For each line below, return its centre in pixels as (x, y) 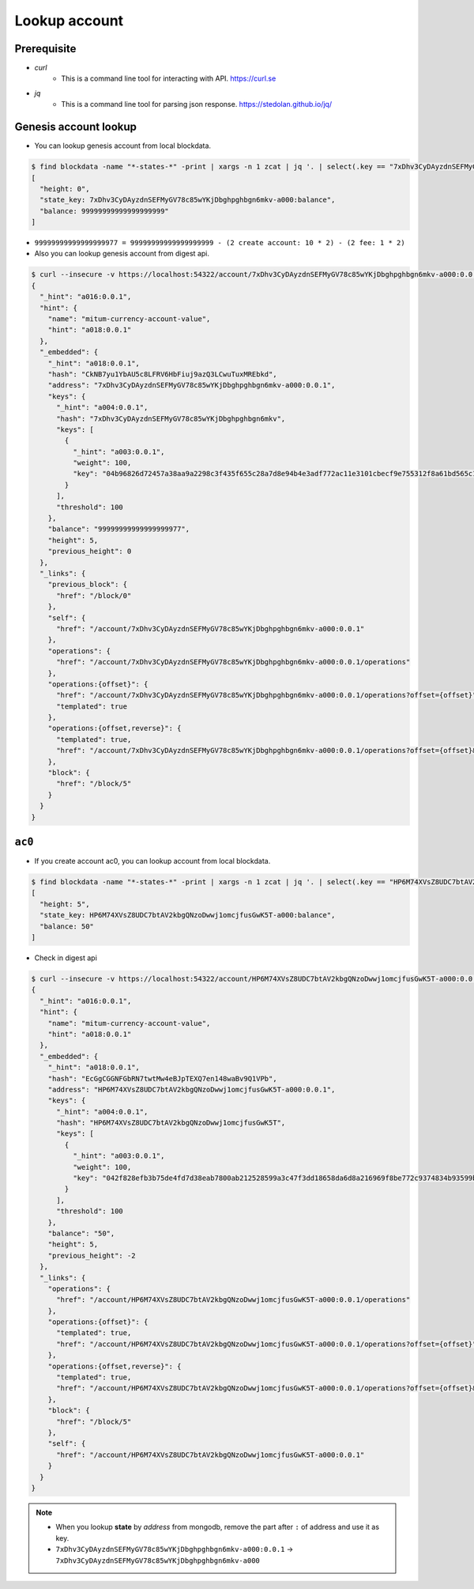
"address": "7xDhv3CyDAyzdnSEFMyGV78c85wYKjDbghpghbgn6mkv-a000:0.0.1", (192, 385)
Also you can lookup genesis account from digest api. (122, 254)
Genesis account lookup (76, 127)
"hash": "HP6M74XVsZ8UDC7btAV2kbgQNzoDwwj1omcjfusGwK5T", (171, 1123)
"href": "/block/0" (94, 596)
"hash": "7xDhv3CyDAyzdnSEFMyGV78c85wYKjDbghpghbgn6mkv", (171, 418)
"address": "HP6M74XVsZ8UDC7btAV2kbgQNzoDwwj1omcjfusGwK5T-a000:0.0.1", (192, 1089)
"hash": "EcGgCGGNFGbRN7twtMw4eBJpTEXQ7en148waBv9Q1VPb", (162, 1078)
